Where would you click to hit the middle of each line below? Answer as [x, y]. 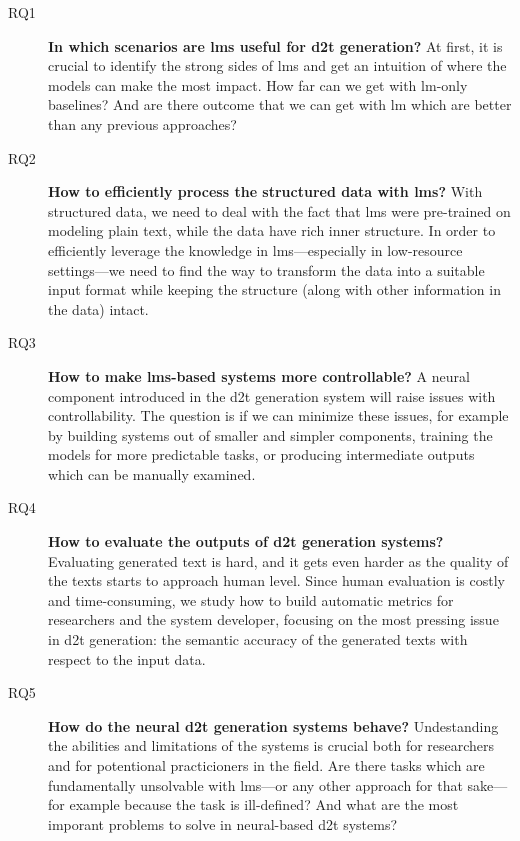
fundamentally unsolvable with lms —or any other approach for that [255, 784]
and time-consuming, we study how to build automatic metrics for [251, 599]
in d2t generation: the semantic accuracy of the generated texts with [258, 639]
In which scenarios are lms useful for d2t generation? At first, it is [275, 45]
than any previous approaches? [142, 123]
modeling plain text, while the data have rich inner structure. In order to [272, 230]
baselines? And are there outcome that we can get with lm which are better [280, 104]
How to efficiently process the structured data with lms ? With [265, 191]
